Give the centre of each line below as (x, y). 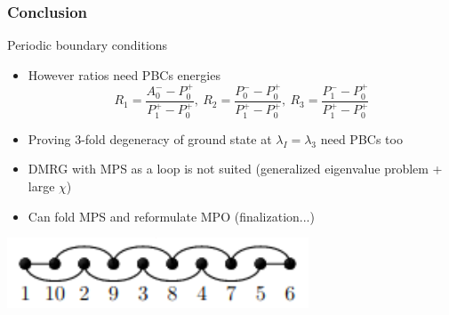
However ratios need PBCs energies (124, 74)
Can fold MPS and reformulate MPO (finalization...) (171, 216)
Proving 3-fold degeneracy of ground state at (150, 138)
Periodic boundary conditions (88, 45)
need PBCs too (361, 138)
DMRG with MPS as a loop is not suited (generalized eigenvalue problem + (235, 169)
